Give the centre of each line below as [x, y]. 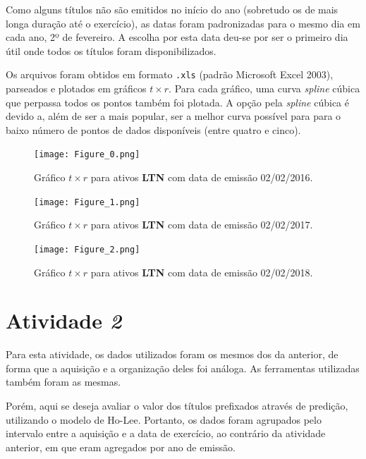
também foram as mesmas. [63, 382]
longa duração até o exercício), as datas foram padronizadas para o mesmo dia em [183, 23]
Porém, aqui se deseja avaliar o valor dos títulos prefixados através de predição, [177, 406]
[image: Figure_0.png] [87, 155]
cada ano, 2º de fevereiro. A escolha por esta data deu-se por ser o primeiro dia [177, 37]
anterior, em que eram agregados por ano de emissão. [121, 447]
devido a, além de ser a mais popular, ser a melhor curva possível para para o [173, 116]
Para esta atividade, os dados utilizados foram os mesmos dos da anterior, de [172, 354]
